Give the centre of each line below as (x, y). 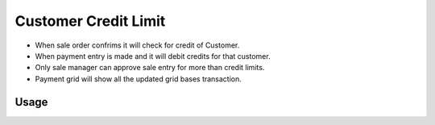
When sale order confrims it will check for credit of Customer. (137, 45)
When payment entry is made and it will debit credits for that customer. (153, 56)
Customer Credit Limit (90, 21)
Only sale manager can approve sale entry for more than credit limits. (150, 68)
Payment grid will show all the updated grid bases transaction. (138, 79)
